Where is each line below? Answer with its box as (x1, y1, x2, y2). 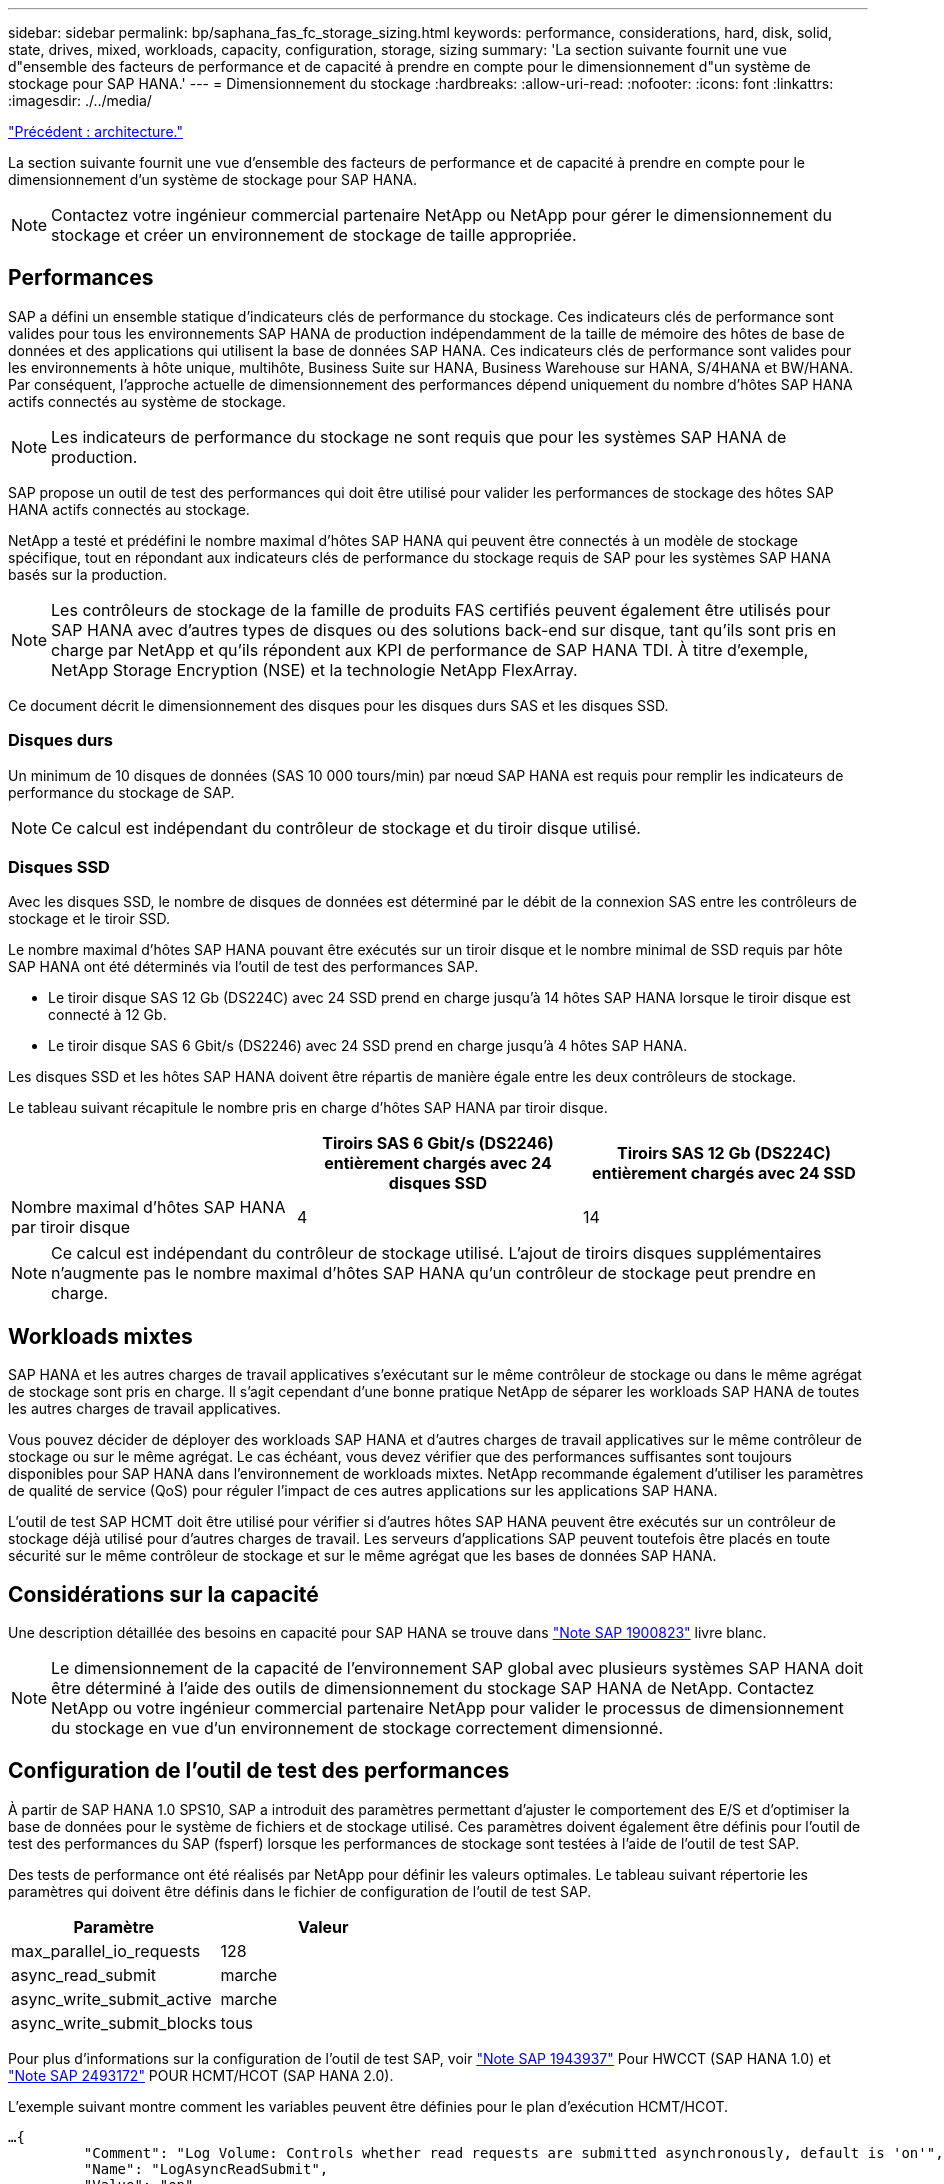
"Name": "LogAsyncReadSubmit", (83, 2160, 329, 2177)
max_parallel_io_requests (11, 1940, 201, 1961)
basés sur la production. (8, 565, 168, 583)
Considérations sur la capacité (8, 1581, 319, 1607)
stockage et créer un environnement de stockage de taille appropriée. (51, 225, 577, 245)
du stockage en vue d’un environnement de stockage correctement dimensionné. (51, 1718, 664, 1739)
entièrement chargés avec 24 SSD (592, 1163, 856, 1184)
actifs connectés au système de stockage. (8, 392, 286, 410)
